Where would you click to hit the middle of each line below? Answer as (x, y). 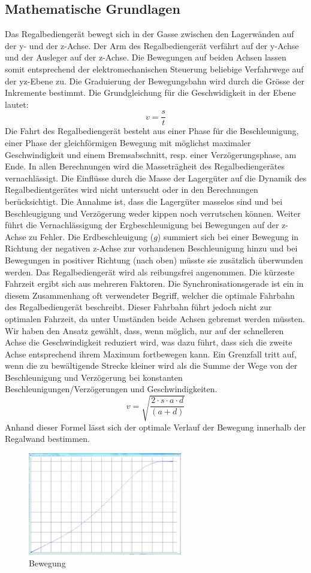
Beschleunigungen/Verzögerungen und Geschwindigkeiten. (111, 389)
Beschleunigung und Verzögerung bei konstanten (94, 377)
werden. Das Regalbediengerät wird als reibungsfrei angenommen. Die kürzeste (150, 272)
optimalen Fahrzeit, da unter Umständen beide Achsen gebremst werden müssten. (155, 318)
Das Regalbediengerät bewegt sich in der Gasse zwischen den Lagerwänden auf (150, 34)
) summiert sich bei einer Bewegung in (228, 236)
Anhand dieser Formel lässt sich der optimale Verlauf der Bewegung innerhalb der (155, 427)
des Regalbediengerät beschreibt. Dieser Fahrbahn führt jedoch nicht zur (138, 307)
